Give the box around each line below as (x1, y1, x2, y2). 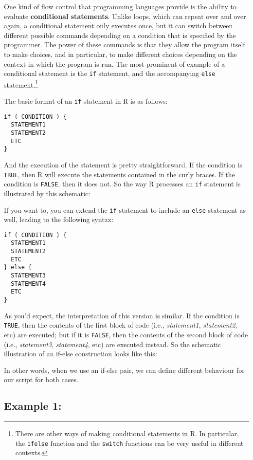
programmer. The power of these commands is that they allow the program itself (4, 39, 245, 50)
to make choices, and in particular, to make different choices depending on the (4, 49, 237, 59)
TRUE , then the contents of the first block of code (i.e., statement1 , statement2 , (4, 320, 237, 330)
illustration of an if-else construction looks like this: (4, 349, 157, 359)
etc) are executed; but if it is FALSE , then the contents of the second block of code (4, 329, 248, 339)
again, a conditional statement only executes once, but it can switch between (4, 20, 233, 31)
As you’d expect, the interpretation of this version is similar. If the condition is (4, 310, 240, 320)
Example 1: (4, 398, 62, 413)
